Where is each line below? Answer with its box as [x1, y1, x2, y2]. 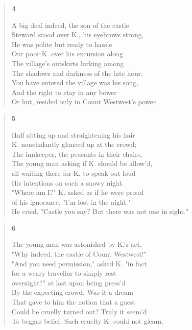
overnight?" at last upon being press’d [11, 277, 126, 287]
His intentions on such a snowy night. [11, 177, 124, 188]
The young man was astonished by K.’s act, [11, 239, 142, 249]
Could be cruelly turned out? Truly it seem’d [11, 306, 147, 316]
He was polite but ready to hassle [11, 39, 112, 49]
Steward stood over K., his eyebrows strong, [11, 29, 144, 40]
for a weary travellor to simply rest [11, 268, 117, 278]
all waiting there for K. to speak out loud [11, 167, 136, 178]
